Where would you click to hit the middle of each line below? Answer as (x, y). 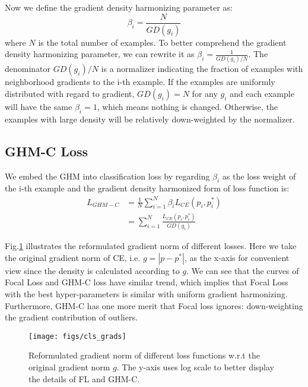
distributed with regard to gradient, (70, 93)
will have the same (39, 106)
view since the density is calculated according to (92, 270)
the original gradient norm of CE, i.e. (73, 257)
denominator (28, 69)
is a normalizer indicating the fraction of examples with (202, 69)
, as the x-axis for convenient (237, 257)
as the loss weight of (259, 176)
